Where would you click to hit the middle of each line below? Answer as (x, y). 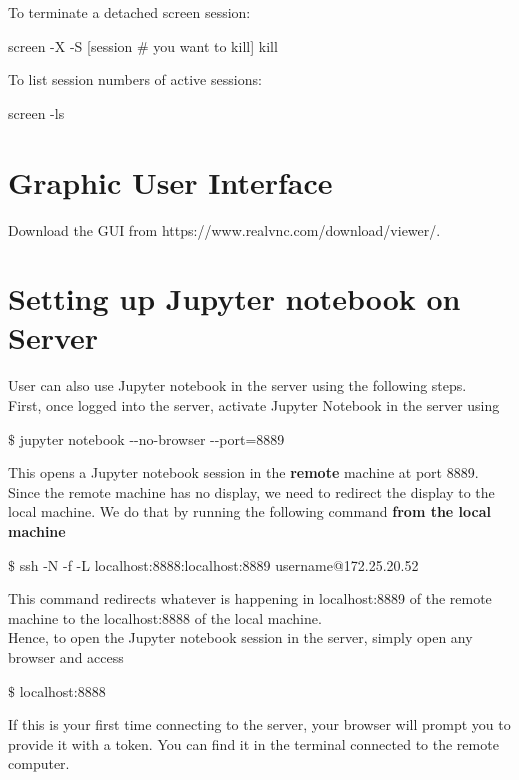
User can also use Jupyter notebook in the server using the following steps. (237, 385)
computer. (39, 763)
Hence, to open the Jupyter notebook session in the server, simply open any (240, 637)
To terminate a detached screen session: (129, 12)
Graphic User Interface (170, 181)
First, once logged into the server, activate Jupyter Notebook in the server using (254, 405)
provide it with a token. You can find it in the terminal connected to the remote (253, 743)
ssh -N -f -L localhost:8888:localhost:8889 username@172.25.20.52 (219, 564)
